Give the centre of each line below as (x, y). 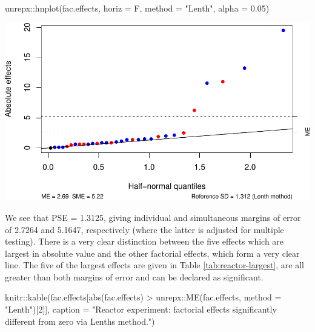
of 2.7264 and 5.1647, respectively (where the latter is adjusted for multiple (144, 229)
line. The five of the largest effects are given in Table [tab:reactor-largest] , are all (154, 265)
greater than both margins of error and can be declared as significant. (134, 276)
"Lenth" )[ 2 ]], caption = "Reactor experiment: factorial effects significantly (141, 309)
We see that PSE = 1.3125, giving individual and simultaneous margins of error (153, 217)
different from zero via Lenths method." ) (80, 321)
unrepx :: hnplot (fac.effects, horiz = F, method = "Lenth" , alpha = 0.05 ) (137, 8)
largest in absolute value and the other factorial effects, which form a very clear (152, 253)
